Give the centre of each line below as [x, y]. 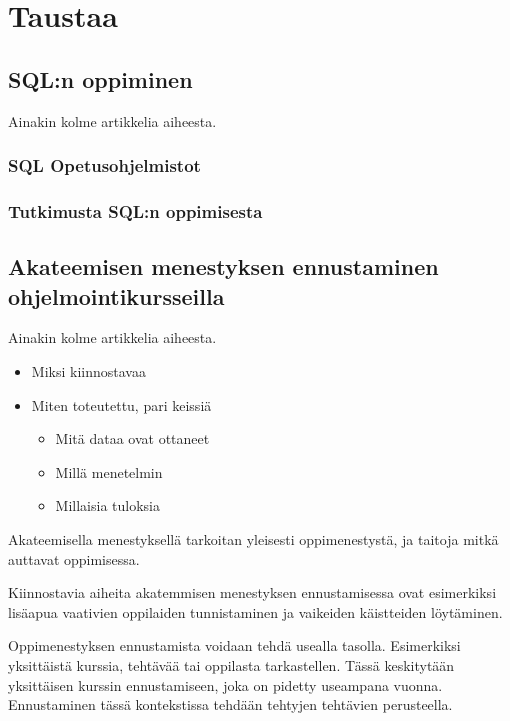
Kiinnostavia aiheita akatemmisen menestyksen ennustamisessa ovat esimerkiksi [252, 592]
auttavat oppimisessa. [74, 558]
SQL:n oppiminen [100, 78]
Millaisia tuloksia [107, 505]
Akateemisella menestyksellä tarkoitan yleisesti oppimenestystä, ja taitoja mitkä [253, 539]
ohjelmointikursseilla [116, 295]
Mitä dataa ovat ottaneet [132, 438]
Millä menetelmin [109, 471]
